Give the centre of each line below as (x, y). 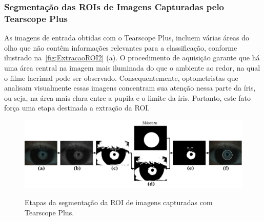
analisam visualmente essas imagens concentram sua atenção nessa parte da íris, (130, 88)
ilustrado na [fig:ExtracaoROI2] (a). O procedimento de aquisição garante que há (132, 58)
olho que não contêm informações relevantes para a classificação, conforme (121, 47)
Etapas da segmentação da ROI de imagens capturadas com (119, 202)
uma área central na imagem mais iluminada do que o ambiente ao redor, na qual (132, 67)
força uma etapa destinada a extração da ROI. (77, 108)
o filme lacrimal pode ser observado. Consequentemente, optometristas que (121, 78)
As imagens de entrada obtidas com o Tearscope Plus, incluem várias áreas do (127, 38)
